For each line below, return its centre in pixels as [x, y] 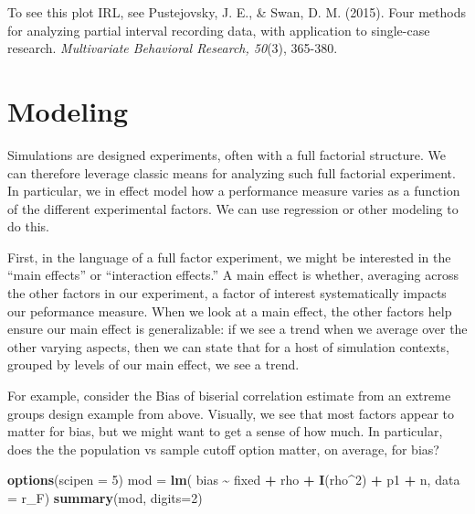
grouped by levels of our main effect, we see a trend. [153, 364]
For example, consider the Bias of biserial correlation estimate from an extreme [229, 396]
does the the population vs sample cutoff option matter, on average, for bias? [223, 449]
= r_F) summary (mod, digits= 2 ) [105, 498]
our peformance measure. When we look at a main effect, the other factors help [230, 311]
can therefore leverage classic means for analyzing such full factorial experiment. [232, 172]
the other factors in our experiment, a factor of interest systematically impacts [227, 293]
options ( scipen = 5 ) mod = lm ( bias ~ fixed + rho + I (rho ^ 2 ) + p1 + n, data [234, 480]
